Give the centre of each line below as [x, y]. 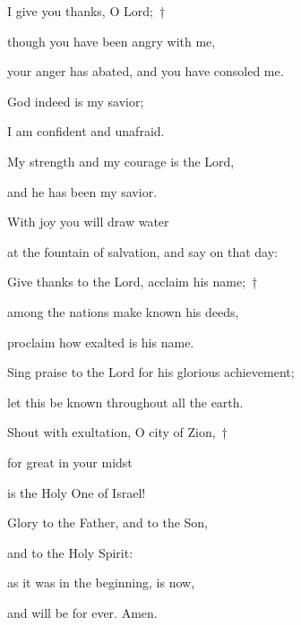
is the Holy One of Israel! [77, 492]
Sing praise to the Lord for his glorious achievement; [151, 372]
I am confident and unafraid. [86, 131]
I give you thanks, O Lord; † [86, 11]
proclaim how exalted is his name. [101, 342]
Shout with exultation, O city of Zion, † [117, 432]
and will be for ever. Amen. [82, 612]
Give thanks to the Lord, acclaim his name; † [133, 282]
